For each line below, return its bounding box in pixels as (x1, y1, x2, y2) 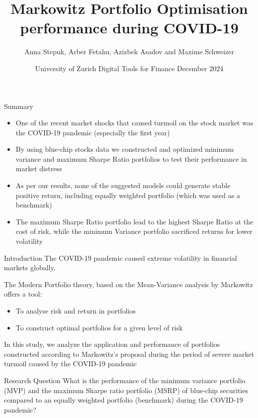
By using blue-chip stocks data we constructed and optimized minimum (15, 144, 234, 154)
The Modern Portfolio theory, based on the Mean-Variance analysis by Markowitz (4, 279, 253, 289)
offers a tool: (4, 289, 42, 299)
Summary (4, 101, 33, 111)
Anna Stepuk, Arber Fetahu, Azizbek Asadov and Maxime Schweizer (24, 46, 234, 57)
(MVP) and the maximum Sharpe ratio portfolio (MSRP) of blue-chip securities (4, 385, 248, 395)
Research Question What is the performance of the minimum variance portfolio (4, 375, 246, 385)
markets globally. (4, 262, 56, 273)
